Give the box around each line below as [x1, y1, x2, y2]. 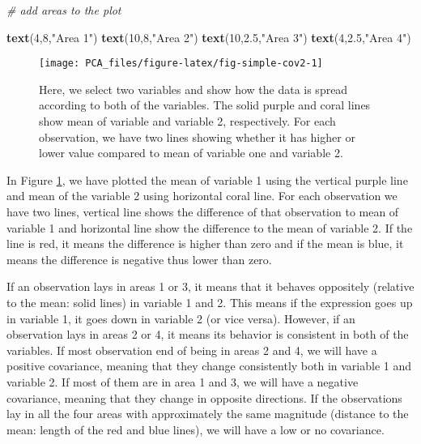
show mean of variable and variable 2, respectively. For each [39, 113, 336, 130]
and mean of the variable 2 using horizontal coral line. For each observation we [6, 187, 398, 204]
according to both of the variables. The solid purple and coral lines [39, 96, 371, 113]
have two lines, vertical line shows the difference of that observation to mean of [6, 203, 399, 220]
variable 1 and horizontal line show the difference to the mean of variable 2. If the [6, 219, 413, 236]
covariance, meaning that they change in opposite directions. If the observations [6, 389, 402, 406]
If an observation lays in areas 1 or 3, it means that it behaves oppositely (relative [6, 278, 415, 295]
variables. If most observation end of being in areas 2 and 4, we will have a [6, 341, 377, 358]
